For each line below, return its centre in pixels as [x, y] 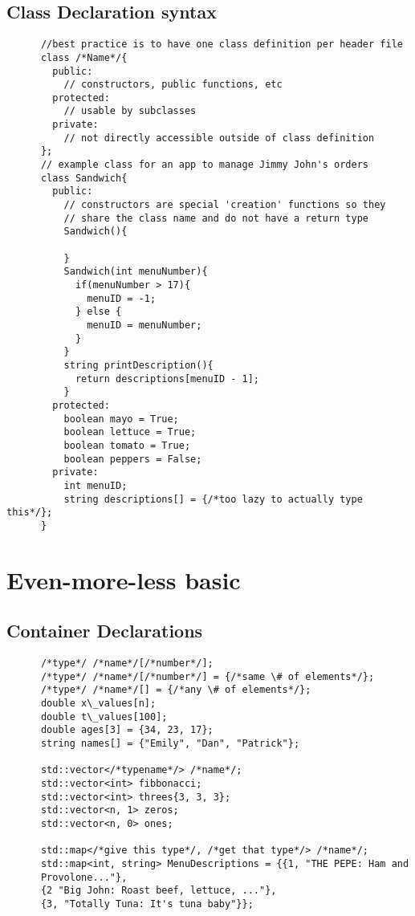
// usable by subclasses [130, 111]
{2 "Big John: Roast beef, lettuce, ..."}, [159, 891]
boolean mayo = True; [121, 419]
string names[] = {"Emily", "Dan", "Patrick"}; [170, 743]
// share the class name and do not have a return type [216, 218]
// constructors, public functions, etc [173, 85]
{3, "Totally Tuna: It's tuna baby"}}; [147, 904]
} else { [98, 312]
